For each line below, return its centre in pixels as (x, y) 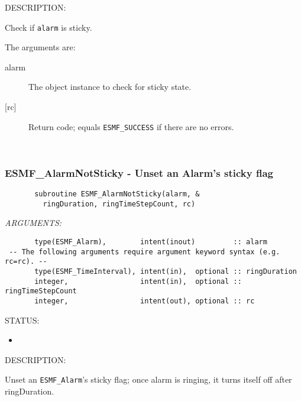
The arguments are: (40, 47)
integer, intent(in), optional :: (138, 281)
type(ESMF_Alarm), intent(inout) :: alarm (151, 242)
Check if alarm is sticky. (48, 27)
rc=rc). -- (26, 262)
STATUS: (22, 320)
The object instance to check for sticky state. (110, 87)
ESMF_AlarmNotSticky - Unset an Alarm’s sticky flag (139, 172)
